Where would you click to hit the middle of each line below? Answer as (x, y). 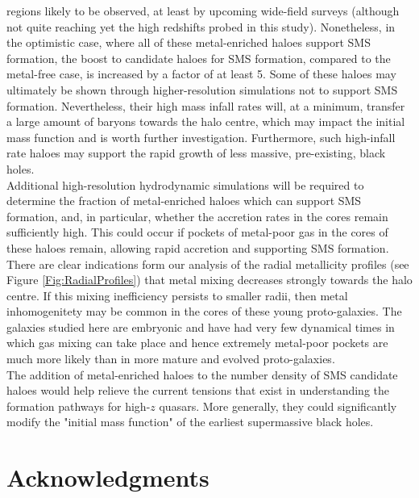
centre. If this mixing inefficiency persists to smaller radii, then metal (177, 295)
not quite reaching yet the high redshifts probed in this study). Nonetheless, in (201, 26)
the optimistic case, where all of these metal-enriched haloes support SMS (189, 42)
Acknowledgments (108, 477)
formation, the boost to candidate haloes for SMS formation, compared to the (199, 58)
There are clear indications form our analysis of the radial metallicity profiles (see (208, 264)
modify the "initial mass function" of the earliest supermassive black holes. (190, 422)
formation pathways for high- (79, 406)
